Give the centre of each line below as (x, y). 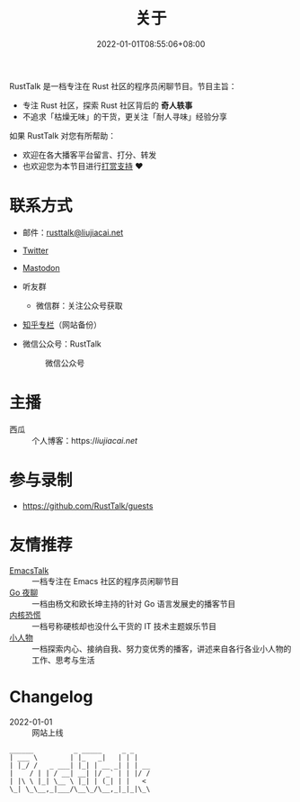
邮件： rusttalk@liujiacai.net (73, 232)
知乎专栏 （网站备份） (62, 324)
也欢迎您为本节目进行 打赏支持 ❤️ (83, 166)
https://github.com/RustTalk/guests (88, 506)
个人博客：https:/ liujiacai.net (84, 440)
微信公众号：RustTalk (62, 344)
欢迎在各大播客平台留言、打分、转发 (89, 155)
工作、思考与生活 (63, 660)
